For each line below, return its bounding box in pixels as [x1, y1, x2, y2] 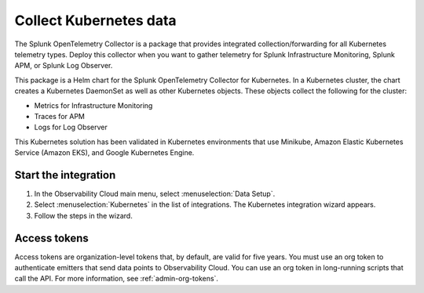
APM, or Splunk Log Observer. [14, 61, 113, 71]
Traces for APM [34, 111, 86, 121]
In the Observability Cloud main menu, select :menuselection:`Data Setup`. [34, 189, 276, 198]
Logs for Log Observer [34, 122, 108, 132]
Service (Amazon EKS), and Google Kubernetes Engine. [14, 148, 195, 157]
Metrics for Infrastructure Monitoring [34, 100, 153, 110]
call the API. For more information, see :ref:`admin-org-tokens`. [14, 274, 219, 284]
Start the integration [14, 168, 116, 182]
